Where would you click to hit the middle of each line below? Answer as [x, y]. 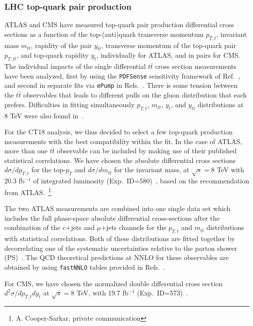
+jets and [80, 227]
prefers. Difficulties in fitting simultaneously [70, 104]
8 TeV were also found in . [44, 115]
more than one [26, 151]
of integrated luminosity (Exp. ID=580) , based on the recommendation [141, 181]
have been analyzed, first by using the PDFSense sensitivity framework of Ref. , [122, 75]
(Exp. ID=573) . [163, 293]
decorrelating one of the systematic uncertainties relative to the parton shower [121, 248]
